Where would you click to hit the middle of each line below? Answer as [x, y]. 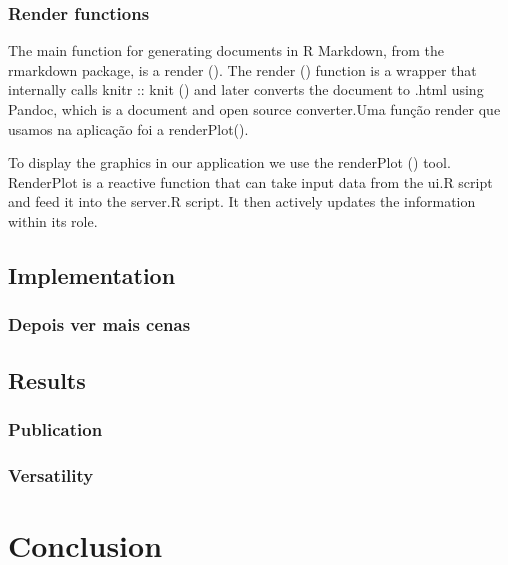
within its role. [53, 220]
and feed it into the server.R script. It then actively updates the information [242, 201]
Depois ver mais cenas [99, 324]
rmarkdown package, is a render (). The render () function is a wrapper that [242, 69]
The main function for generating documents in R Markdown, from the [226, 50]
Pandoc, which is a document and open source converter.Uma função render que [254, 109]
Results [47, 379]
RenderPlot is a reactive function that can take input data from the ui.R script [250, 181]
